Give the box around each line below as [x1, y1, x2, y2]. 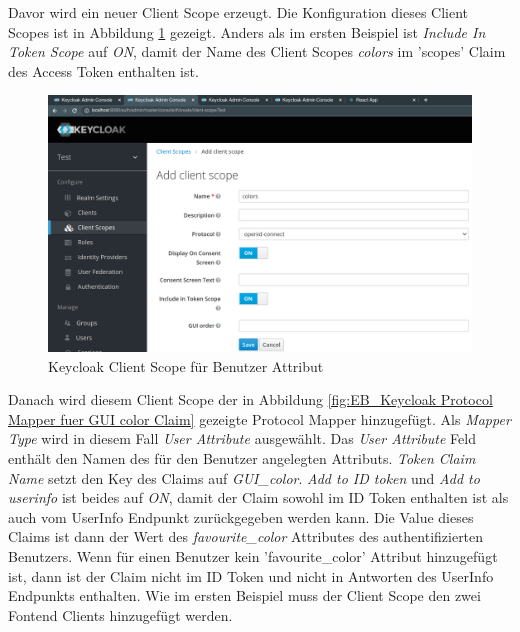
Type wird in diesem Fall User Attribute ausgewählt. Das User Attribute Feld [8, 428, 476, 449]
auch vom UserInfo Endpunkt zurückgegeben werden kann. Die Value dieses [8, 506, 474, 527]
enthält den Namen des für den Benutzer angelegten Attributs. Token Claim [8, 448, 476, 469]
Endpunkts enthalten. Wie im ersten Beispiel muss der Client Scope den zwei [8, 585, 481, 606]
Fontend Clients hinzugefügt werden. [8, 604, 233, 625]
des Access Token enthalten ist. [8, 60, 199, 81]
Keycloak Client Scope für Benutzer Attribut [48, 355, 324, 376]
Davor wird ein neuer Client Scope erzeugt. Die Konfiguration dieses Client [8, 2, 469, 22]
